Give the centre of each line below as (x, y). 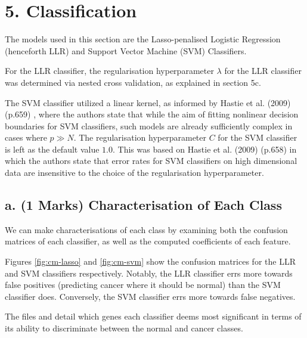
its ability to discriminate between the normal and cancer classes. (124, 328)
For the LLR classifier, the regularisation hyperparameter (109, 71)
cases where (26, 137)
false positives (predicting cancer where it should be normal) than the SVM (143, 285)
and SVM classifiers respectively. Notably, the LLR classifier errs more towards (149, 273)
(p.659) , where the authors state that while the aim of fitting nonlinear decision (152, 114)
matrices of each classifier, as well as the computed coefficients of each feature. (148, 241)
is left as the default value (52, 149)
